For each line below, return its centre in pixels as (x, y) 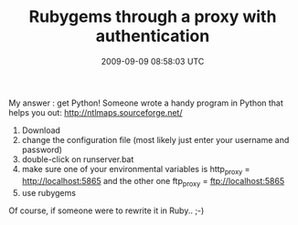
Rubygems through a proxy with (153, 17)
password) (42, 149)
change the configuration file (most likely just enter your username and (155, 139)
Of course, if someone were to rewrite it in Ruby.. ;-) (106, 210)
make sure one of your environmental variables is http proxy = (136, 170)
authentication (153, 36)
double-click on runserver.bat (78, 159)
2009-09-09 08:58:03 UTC (153, 61)
